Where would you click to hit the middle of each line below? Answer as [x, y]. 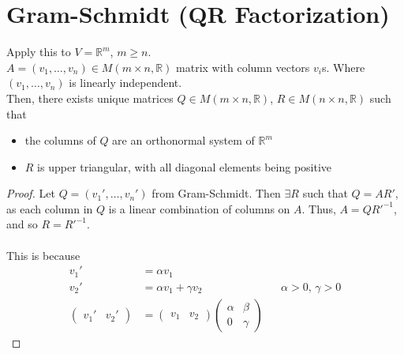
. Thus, [319, 208]
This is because [43, 255]
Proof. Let [31, 193]
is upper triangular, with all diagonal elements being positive [185, 166]
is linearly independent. [125, 83]
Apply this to [39, 52]
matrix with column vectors [243, 67]
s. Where [343, 67]
